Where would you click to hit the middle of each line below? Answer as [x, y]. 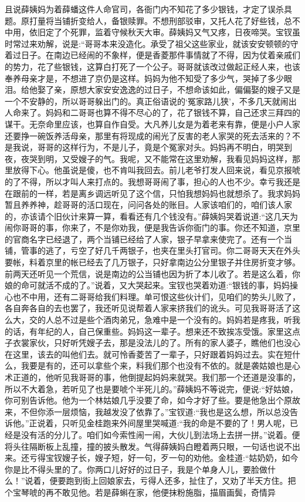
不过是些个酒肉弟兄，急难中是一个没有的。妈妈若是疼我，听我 [181, 320]
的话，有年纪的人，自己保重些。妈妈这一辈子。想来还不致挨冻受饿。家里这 [148, 331]
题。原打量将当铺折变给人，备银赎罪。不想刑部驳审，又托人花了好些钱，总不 [152, 20]
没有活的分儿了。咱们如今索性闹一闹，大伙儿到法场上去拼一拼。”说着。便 [160, 434]
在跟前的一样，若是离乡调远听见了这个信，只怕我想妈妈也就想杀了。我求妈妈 [152, 193]
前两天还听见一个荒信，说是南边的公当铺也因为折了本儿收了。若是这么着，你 [152, 273]
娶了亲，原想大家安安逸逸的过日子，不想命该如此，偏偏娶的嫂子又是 [169, 90]
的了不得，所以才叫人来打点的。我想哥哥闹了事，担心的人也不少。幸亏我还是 [152, 181]
